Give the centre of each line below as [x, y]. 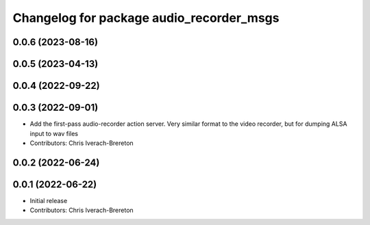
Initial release [49, 200]
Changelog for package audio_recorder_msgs [146, 18]
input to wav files [54, 133]
